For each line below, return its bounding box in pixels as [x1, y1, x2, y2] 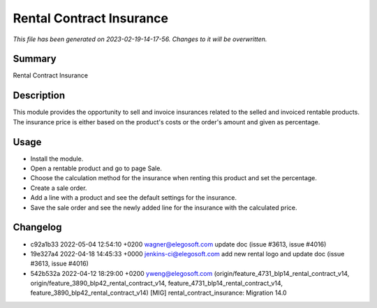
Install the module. [30, 154, 84, 163]
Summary [13, 53, 57, 65]
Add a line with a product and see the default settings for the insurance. [30, 193, 237, 202]
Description [13, 89, 66, 101]
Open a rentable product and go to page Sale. [30, 164, 162, 173]
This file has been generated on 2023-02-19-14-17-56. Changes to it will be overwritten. [13, 35, 267, 43]
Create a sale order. [30, 184, 87, 192]
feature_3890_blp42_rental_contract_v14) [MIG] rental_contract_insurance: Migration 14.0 [30, 288, 287, 297]
